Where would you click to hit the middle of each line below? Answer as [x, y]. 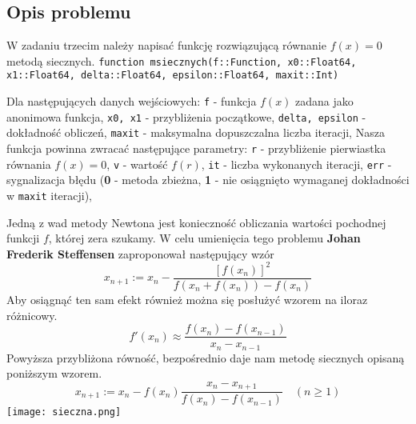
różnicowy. [32, 315]
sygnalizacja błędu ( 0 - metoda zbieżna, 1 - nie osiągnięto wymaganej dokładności [208, 180]
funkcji [23, 238]
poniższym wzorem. [54, 373]
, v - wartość [137, 164]
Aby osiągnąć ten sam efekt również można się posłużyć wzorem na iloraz [187, 299]
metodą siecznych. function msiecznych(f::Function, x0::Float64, [182, 60]
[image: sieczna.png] [64, 412]
